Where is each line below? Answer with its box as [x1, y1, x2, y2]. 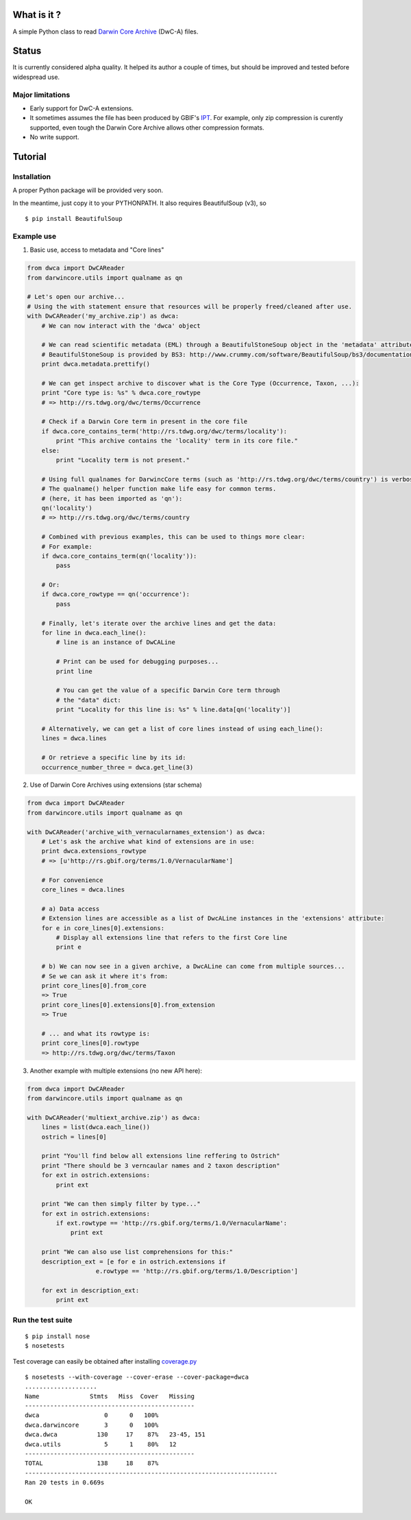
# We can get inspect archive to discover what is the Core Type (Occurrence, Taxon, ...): [41, 379, 360, 387]
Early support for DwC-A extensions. [29, 104, 134, 112]
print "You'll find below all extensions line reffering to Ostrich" [41, 1152, 280, 1160]
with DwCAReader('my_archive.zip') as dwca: [27, 312, 179, 320]
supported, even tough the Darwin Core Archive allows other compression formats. [29, 123, 264, 132]
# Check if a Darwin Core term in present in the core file [41, 418, 248, 425]
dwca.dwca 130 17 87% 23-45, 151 [25, 1431, 206, 1438]
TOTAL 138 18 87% [25, 1460, 159, 1467]
